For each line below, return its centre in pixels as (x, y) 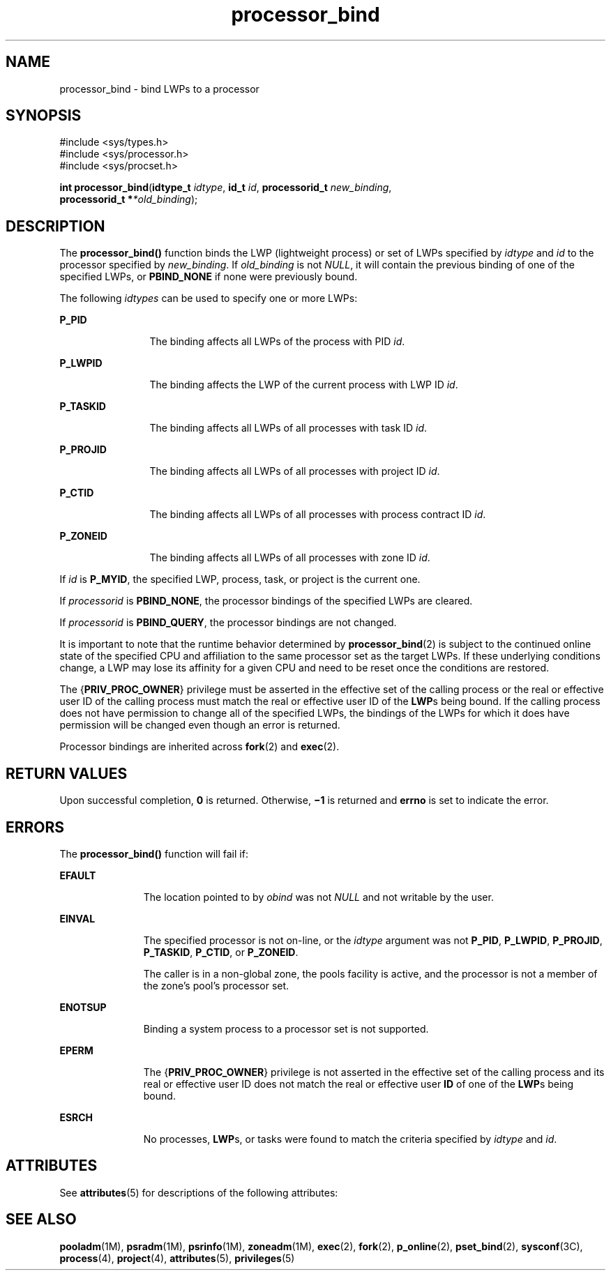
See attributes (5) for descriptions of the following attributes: (199, 1192)
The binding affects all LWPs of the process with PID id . (277, 342)
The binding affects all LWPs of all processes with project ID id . (295, 471)
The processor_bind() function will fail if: (154, 853)
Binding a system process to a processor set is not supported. (286, 1028)
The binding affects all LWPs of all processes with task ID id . (288, 428)
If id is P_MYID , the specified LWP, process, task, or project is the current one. (240, 579)
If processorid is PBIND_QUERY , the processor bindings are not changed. (228, 623)
